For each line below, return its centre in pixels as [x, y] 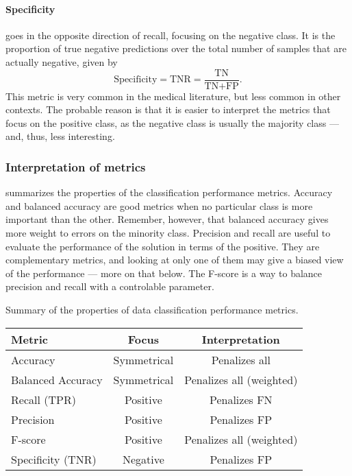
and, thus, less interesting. [60, 136]
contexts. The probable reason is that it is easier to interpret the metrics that [168, 109]
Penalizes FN [241, 399]
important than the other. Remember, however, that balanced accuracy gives [167, 219]
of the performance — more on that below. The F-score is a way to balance [164, 273]
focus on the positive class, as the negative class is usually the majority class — [172, 122]
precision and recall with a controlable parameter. [110, 286]
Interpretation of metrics [76, 166]
